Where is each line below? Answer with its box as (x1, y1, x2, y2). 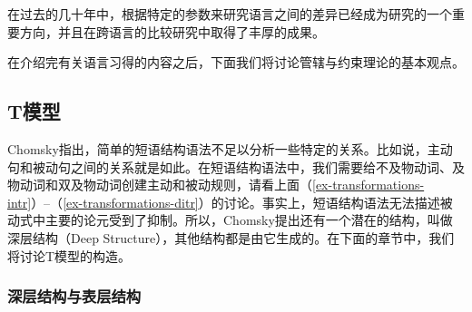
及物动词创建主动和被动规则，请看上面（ (70, 175, 312, 194)
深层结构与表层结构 (7, 285, 142, 307)
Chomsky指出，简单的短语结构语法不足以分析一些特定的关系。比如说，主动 (7, 139, 453, 158)
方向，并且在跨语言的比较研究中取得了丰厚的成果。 (19, 22, 325, 41)
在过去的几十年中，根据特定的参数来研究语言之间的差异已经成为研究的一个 (7, 5, 452, 23)
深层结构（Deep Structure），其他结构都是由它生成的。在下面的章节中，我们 (7, 228, 455, 247)
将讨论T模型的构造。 (7, 246, 132, 265)
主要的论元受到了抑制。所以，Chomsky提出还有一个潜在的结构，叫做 (44, 210, 453, 229)
